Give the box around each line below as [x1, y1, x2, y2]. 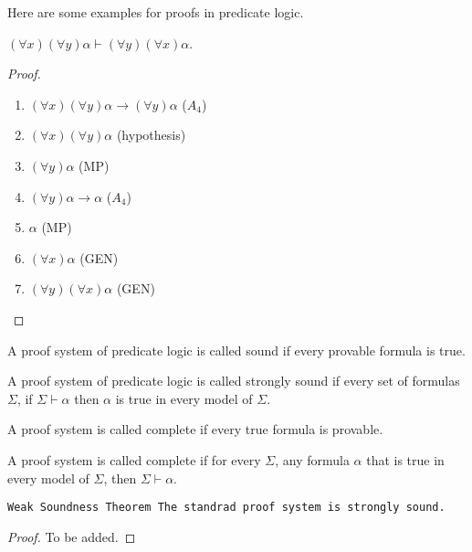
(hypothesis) [116, 125, 186, 144]
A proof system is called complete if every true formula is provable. [7, 419, 383, 439]
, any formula [275, 450, 350, 469]
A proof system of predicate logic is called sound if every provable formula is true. [7, 340, 466, 359]
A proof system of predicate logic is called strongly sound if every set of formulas [7, 371, 460, 390]
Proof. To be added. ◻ [7, 526, 136, 546]
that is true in [366, 450, 445, 469]
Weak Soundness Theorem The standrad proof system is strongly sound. [7, 501, 446, 515]
